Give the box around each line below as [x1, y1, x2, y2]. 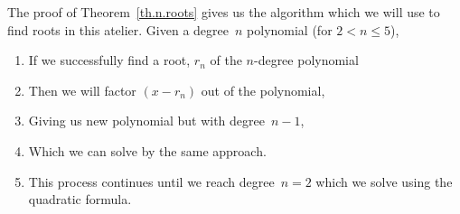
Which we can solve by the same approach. [28, 141, 267, 160]
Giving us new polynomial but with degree [28, 111, 265, 130]
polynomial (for [247, 20, 333, 39]
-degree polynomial [253, 51, 359, 70]
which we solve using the [315, 172, 453, 191]
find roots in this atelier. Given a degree [7, 20, 229, 39]
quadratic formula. [28, 190, 132, 209]
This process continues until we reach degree [28, 172, 275, 191]
